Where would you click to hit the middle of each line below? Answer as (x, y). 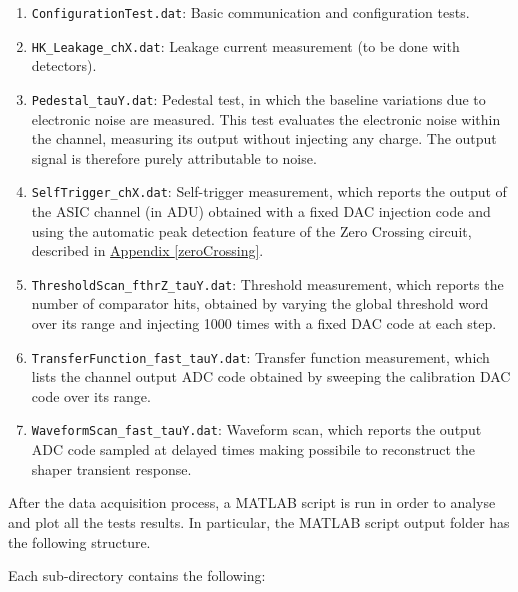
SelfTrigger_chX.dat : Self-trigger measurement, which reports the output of (269, 191)
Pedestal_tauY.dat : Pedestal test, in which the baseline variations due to (258, 98)
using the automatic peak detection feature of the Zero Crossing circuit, (251, 230)
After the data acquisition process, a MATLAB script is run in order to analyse (252, 502)
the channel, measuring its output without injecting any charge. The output (264, 138)
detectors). (64, 65)
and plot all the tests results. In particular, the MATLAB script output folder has (259, 521)
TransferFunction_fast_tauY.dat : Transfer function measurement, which (260, 356)
